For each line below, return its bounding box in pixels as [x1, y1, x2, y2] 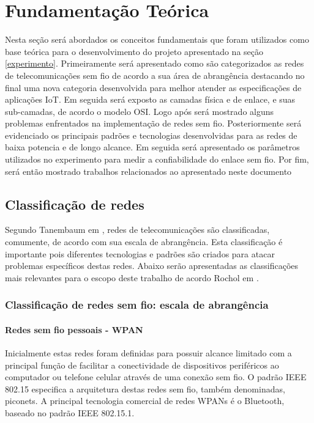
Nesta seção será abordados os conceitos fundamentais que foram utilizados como [5, 33, 309, 46]
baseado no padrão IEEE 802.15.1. [5, 406, 135, 419]
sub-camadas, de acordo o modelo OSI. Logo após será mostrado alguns [5, 105, 274, 117]
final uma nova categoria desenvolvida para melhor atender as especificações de [5, 81, 302, 94]
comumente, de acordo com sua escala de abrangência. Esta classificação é [5, 235, 283, 248]
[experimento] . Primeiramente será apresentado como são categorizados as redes [5, 57, 304, 70]
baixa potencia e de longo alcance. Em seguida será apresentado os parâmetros [5, 141, 300, 153]
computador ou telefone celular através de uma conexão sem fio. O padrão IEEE [5, 370, 307, 383]
